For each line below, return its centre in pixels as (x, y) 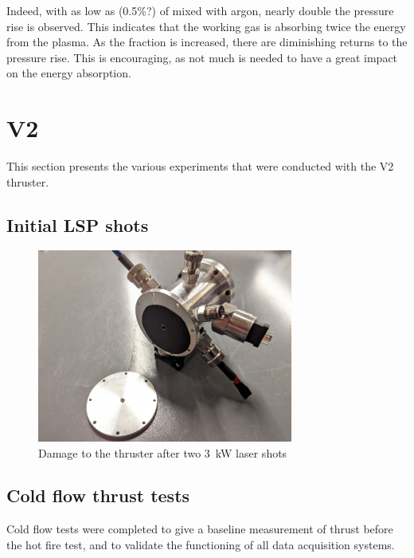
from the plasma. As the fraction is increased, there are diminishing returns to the (207, 42)
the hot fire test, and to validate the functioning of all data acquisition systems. (201, 544)
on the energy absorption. (69, 73)
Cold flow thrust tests (98, 495)
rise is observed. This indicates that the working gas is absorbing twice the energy (206, 26)
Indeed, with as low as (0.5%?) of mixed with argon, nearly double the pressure (200, 10)
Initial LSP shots (78, 224)
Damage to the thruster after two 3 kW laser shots (163, 452)
